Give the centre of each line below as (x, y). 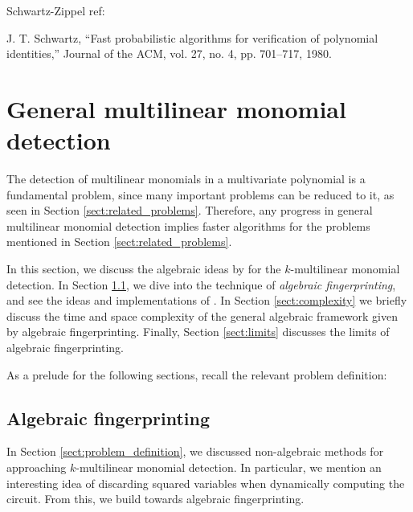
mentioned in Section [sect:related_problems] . (119, 242)
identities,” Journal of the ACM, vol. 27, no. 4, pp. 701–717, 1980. (169, 53)
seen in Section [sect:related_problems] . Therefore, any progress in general (190, 210)
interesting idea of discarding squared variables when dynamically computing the (206, 483)
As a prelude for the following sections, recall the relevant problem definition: (197, 374)
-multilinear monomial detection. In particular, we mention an (229, 467)
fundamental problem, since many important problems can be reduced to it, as (200, 194)
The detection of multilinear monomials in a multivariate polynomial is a (186, 179)
